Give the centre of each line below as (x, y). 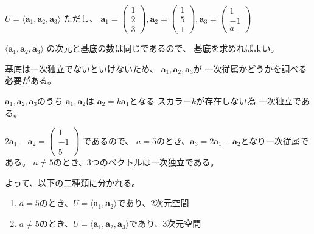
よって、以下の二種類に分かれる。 (73, 182)
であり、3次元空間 (165, 223)
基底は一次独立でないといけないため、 (82, 68)
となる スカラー (160, 100)
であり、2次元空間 (153, 203)
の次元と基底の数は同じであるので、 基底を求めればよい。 (163, 48)
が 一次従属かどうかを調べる (250, 68)
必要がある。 (30, 80)
